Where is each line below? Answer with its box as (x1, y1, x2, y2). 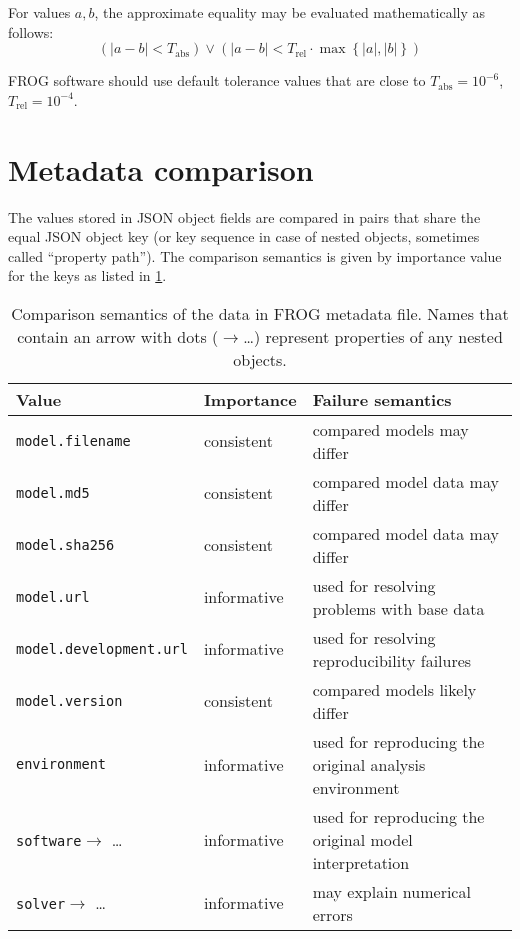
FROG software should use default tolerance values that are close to (8, 70, 426, 91)
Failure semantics (312, 387, 452, 411)
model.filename (16, 432, 131, 449)
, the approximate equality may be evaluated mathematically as (94, 2, 486, 22)
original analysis (312, 752, 426, 776)
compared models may (312, 417, 469, 441)
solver (16, 896, 66, 913)
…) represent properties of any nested (243, 324, 503, 348)
